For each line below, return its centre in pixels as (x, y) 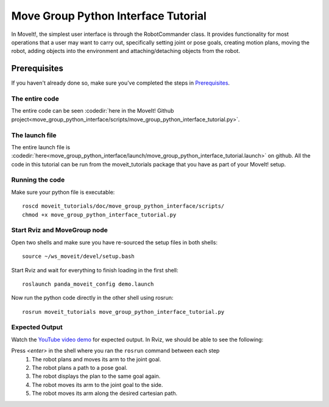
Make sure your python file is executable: (63, 192)
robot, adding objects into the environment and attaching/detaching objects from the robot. (126, 51)
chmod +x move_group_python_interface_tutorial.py (99, 214)
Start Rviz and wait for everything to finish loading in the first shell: (95, 270)
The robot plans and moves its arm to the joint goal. (97, 359)
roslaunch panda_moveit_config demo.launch (88, 284)
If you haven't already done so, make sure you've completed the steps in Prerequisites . (121, 83)
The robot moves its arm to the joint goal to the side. (97, 384)
